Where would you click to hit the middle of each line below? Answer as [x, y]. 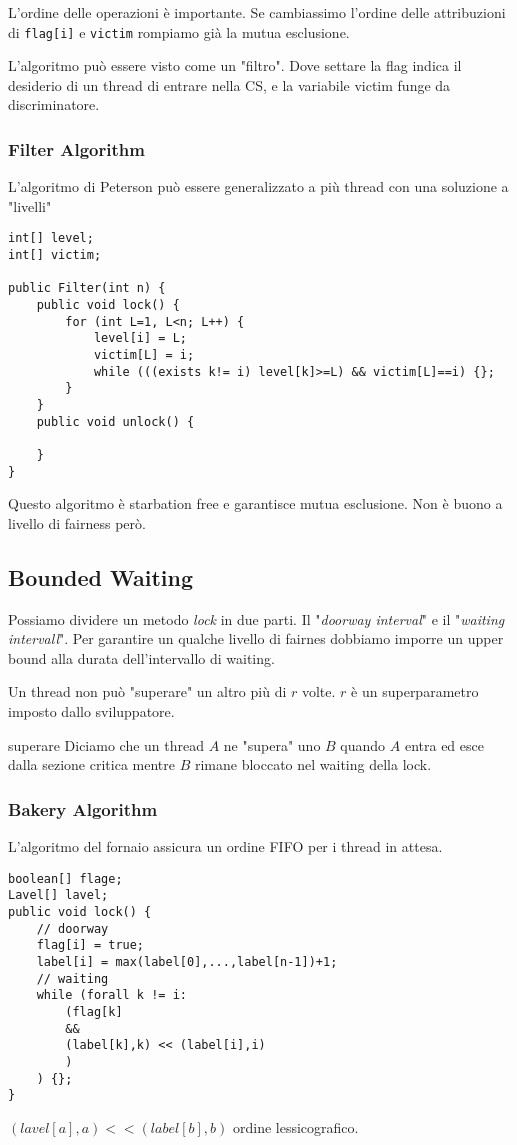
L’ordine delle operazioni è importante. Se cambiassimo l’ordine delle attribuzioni [257, 12]
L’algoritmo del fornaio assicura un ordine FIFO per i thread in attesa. [225, 846]
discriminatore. [54, 104]
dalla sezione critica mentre [91, 764]
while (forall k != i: [111, 995]
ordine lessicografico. [295, 1126]
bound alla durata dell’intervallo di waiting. [141, 657]
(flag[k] [94, 1011]
